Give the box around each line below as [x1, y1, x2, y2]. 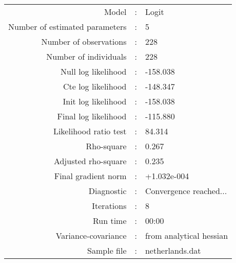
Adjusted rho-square [53, 155, 127, 167]
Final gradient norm [54, 170, 127, 182]
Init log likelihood [63, 95, 127, 107]
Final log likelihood [57, 110, 127, 122]
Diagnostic [88, 185, 127, 197]
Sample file [87, 244, 127, 256]
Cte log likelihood [63, 80, 127, 92]
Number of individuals [46, 50, 127, 62]
